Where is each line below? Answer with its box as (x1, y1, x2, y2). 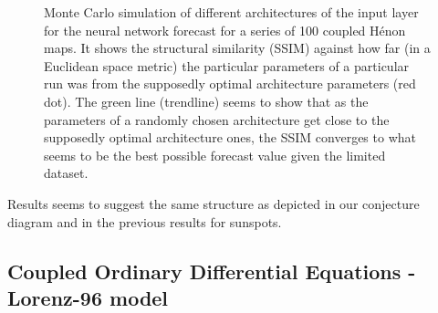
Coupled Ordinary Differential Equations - (7, 256, 416, 285)
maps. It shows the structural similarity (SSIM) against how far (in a (44, 38, 431, 57)
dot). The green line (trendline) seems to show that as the (44, 91, 369, 110)
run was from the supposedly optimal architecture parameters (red (44, 74, 416, 93)
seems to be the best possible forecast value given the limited (44, 145, 386, 164)
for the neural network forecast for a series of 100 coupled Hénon (44, 20, 406, 39)
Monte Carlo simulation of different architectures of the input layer (44, 3, 419, 21)
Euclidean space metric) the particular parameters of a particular (44, 56, 410, 75)
